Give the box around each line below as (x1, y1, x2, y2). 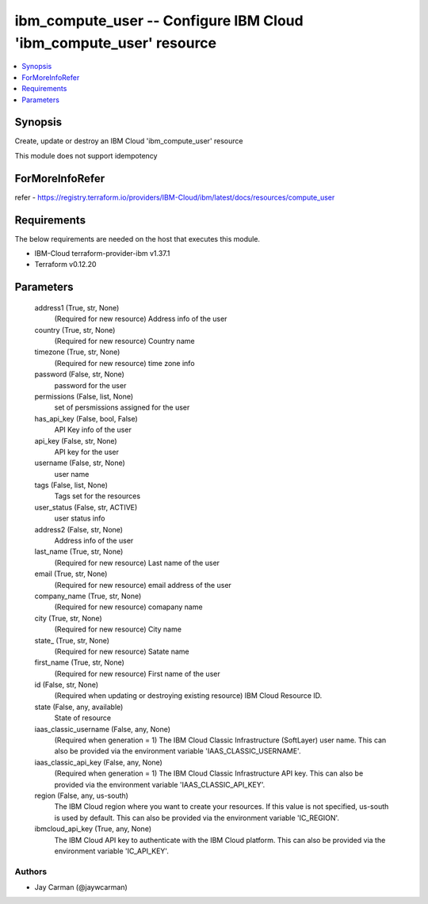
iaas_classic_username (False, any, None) (34, 724, 170, 734)
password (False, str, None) (34, 369, 124, 380)
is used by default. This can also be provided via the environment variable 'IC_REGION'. (54, 813, 340, 822)
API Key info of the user (54, 425, 132, 435)
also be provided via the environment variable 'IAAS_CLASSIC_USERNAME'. (54, 746, 301, 756)
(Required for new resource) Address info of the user (54, 314, 227, 324)
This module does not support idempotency (14, 151, 158, 160)
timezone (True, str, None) (34, 347, 120, 357)
